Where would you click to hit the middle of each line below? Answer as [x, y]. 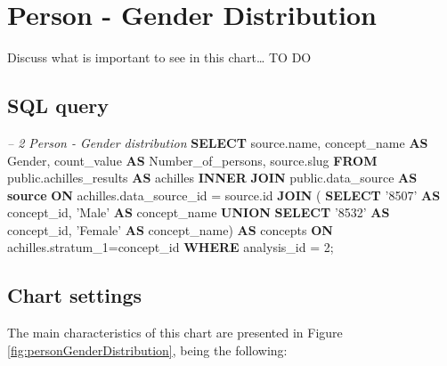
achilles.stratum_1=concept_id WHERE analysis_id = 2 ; [171, 247]
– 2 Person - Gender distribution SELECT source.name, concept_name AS [218, 142]
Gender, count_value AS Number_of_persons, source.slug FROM [192, 160]
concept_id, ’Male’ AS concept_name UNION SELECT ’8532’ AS [199, 212]
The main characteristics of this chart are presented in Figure [175, 333]
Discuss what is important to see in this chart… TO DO [159, 57]
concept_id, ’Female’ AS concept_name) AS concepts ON [170, 229]
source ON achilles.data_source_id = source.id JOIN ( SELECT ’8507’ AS [224, 195]
